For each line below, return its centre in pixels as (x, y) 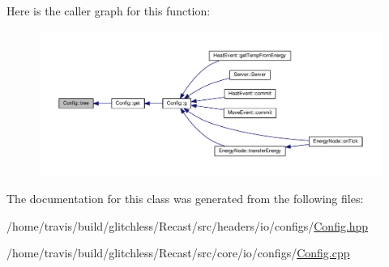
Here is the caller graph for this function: (109, 11)
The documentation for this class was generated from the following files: (185, 199)
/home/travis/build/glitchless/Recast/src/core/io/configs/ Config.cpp (178, 253)
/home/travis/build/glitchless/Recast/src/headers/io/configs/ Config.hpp (188, 225)
